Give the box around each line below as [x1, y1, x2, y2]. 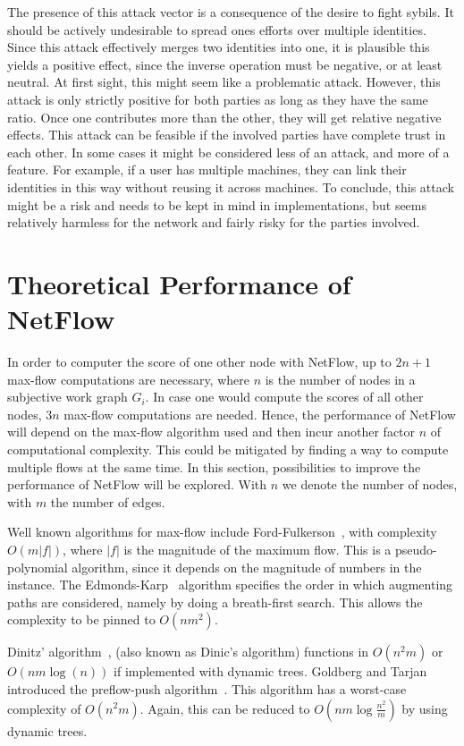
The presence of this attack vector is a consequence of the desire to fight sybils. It [7, 3, 454, 21]
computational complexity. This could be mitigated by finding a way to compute [7, 440, 449, 458]
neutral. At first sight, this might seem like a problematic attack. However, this [7, 72, 441, 91]
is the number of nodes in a [265, 369, 416, 388]
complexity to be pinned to [7, 610, 156, 629]
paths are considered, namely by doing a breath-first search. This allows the [7, 592, 423, 611]
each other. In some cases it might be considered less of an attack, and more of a [7, 142, 450, 161]
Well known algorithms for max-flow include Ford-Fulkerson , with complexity [7, 522, 437, 541]
